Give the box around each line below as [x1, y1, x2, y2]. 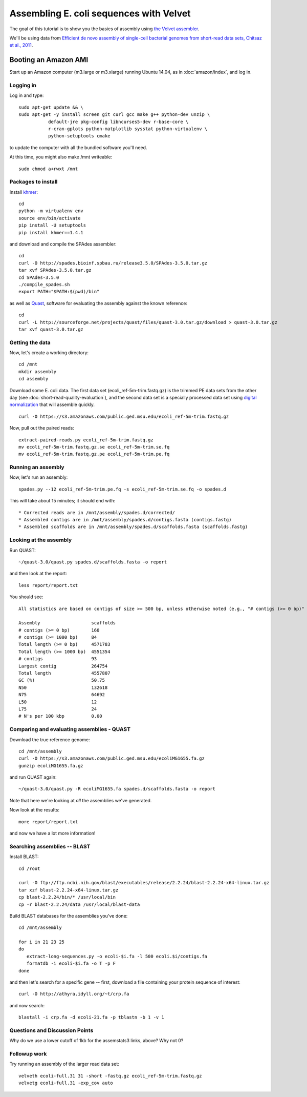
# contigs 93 [18, 656, 97, 662]
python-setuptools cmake [48, 133, 111, 139]
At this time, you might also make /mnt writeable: [9, 154, 113, 160]
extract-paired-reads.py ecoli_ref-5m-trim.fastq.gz [18, 437, 153, 443]
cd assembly [18, 376, 49, 382]
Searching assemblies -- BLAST [9, 843, 91, 850]
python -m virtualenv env [18, 208, 84, 214]
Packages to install [9, 178, 58, 186]
